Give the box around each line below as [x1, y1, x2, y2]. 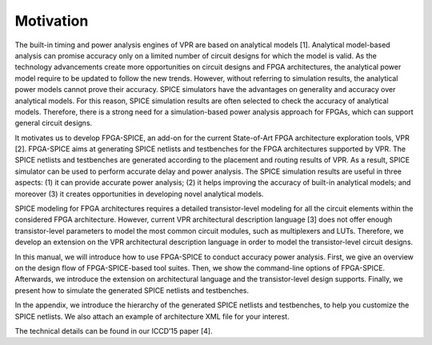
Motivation [14, 12, 89, 30]
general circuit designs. [14, 118, 93, 128]
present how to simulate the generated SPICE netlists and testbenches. [14, 285, 250, 295]
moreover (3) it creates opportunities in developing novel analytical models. [14, 189, 264, 199]
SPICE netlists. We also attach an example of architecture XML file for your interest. [14, 311, 290, 321]
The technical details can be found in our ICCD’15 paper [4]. [14, 326, 213, 335]
